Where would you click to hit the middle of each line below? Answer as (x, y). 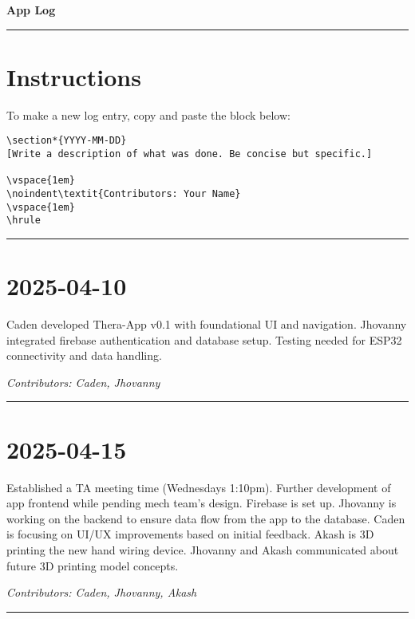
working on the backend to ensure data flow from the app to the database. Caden (206, 518)
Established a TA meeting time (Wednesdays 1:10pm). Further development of (199, 487)
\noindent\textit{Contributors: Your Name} (124, 193)
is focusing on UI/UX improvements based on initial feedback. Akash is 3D (190, 534)
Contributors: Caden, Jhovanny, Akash (102, 592)
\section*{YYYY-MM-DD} (67, 141)
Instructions (74, 76)
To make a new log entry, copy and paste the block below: (148, 114)
